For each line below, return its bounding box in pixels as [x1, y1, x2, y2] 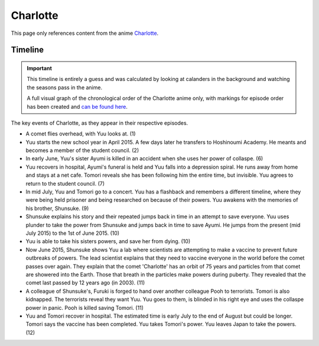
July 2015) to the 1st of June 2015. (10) [25, 229, 120, 237]
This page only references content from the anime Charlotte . [11, 30, 159, 37]
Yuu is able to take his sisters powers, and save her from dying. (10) [25, 238, 191, 245]
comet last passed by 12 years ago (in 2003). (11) [25, 279, 145, 286]
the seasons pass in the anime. [27, 83, 103, 91]
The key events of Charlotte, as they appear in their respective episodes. [11, 119, 188, 127]
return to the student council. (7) [25, 180, 105, 187]
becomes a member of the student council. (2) [25, 147, 139, 154]
